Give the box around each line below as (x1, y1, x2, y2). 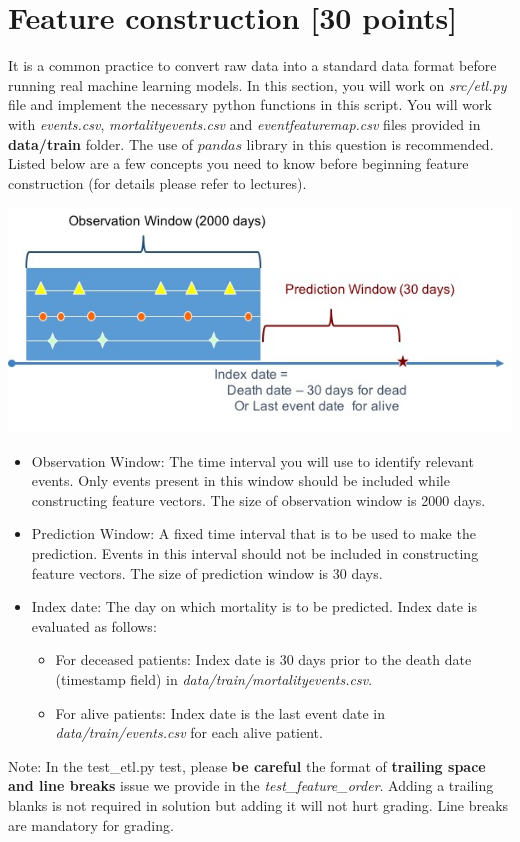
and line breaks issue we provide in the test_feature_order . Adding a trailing (8, 775, 494, 796)
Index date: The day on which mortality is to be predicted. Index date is (31, 596, 477, 617)
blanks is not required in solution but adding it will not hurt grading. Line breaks (8, 794, 509, 815)
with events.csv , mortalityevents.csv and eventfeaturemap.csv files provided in (8, 113, 481, 134)
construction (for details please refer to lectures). (8, 172, 307, 193)
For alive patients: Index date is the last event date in (55, 702, 386, 723)
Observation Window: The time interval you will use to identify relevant (31, 450, 474, 471)
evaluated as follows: (31, 615, 157, 636)
